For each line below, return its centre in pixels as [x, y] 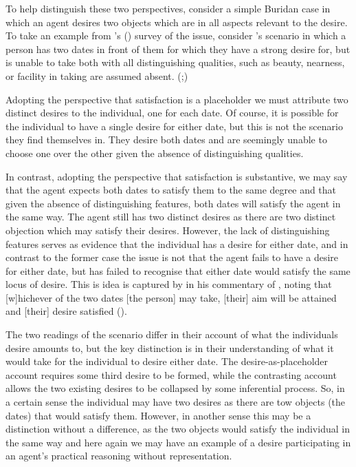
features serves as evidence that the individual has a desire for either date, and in [177, 243]
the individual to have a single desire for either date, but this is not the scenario [174, 126]
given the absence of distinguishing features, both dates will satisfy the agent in [173, 203]
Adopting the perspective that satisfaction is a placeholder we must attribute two [177, 99]
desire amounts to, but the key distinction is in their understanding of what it [170, 347]
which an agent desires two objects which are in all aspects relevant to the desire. [177, 22]
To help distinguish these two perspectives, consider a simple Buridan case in [168, 8]
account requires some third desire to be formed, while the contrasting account [171, 374]
